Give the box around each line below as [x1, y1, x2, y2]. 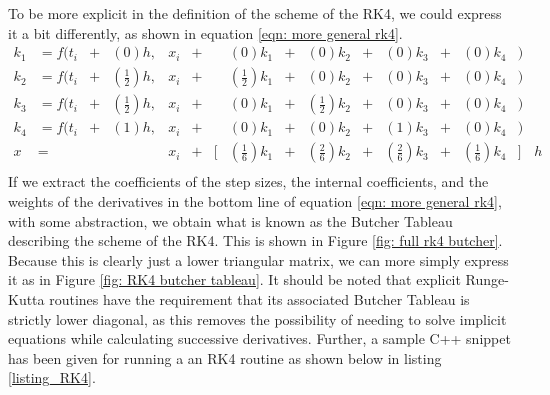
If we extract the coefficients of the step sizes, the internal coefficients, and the [8, 171, 489, 192]
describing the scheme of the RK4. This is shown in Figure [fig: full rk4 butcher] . [8, 230, 503, 251]
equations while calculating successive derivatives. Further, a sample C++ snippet [8, 328, 511, 349]
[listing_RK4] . [8, 367, 96, 388]
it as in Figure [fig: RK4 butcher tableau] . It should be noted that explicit [8, 269, 461, 290]
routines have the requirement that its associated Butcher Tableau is [49, 288, 470, 309]
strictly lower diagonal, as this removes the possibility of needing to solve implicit [8, 308, 507, 329]
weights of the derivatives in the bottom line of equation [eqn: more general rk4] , [8, 190, 502, 211]
